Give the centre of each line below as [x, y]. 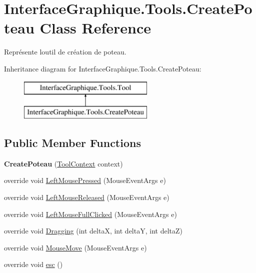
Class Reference [95, 28]
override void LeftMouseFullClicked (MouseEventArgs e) [90, 214]
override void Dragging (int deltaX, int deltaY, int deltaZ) [93, 231]
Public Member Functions [72, 143]
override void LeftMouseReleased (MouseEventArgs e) [87, 197]
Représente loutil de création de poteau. [65, 52]
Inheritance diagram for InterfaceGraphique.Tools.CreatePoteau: [103, 68]
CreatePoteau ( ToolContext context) [63, 163]
